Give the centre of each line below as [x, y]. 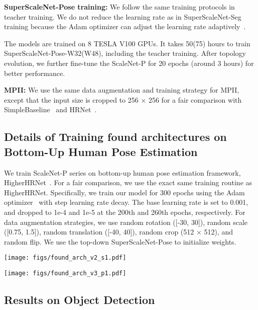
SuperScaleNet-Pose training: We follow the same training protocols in [119, 7]
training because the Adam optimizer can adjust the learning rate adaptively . [125, 26]
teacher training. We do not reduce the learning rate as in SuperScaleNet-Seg [123, 16]
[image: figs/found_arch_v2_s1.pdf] [65, 258]
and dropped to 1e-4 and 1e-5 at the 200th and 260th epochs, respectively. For [125, 212]
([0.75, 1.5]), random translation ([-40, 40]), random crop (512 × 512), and [119, 232]
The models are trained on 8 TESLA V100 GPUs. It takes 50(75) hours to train [127, 43]
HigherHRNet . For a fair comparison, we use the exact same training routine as [128, 182]
